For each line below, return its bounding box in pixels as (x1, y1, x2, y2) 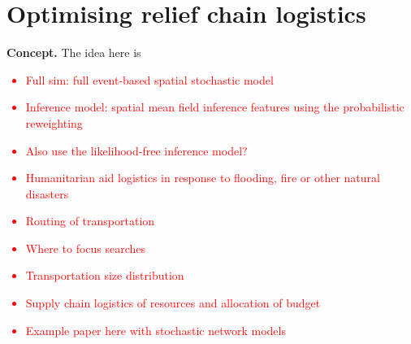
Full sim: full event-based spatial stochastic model (25, 71, 274, 88)
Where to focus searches (25, 239, 146, 256)
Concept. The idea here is (6, 44, 141, 61)
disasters (25, 185, 69, 202)
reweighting (25, 114, 83, 131)
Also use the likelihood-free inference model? (25, 142, 248, 159)
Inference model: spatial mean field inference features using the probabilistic (25, 98, 405, 115)
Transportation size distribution (25, 267, 184, 284)
